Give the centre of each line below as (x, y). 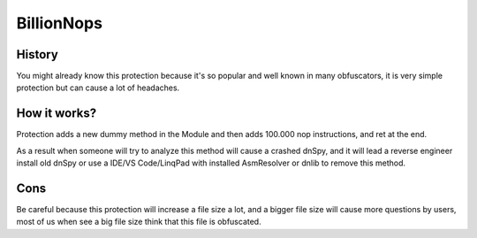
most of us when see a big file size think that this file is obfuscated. (139, 222)
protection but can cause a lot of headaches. (98, 88)
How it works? (57, 114)
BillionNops (60, 23)
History (38, 54)
